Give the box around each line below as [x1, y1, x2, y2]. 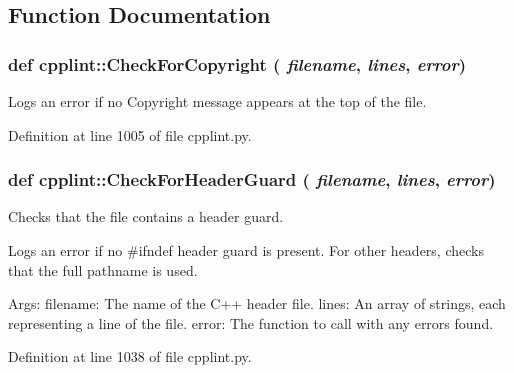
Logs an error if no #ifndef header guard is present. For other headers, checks [8, 240, 484, 260]
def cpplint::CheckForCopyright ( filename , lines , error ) [8, 51, 467, 76]
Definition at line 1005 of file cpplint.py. [8, 124, 252, 145]
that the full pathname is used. [8, 259, 198, 280]
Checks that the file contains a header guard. [8, 206, 284, 227]
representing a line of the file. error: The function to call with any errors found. [8, 312, 494, 333]
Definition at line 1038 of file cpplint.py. [8, 346, 252, 367]
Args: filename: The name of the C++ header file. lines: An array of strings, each [8, 293, 506, 314]
